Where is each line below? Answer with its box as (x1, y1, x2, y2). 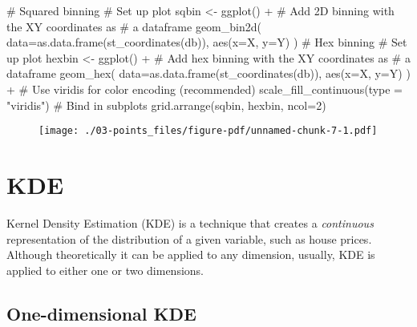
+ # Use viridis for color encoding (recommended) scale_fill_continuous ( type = (6, 80, 403, 97)
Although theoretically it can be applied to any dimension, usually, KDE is (6, 246, 375, 263)
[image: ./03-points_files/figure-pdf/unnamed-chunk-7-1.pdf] (38, 125, 378, 137)
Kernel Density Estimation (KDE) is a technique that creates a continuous (6, 214, 374, 231)
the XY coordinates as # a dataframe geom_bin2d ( (6, 18, 261, 34)
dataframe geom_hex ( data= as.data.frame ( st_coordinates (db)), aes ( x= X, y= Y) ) (6, 65, 411, 82)
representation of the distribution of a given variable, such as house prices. (6, 230, 372, 247)
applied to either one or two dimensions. (6, 261, 204, 278)
